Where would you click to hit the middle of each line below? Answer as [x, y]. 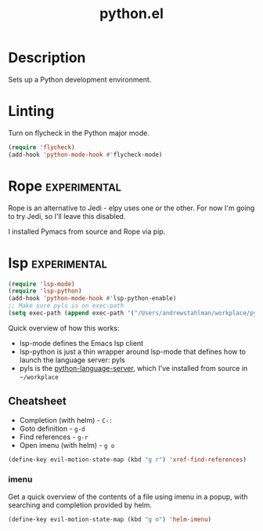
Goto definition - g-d [52, 428]
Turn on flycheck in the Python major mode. [79, 133]
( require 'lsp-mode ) [42, 284]
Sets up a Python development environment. [80, 79]
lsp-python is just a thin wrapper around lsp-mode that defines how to [133, 351]
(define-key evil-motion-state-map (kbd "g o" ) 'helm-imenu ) [110, 519]
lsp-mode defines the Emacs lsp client [81, 343]
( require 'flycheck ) [42, 147]
